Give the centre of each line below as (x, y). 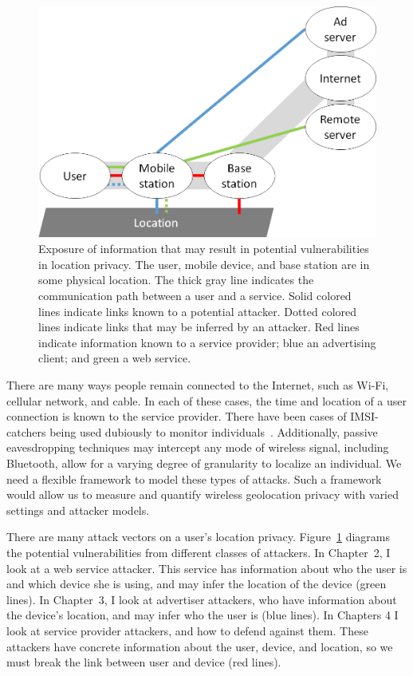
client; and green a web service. (115, 358)
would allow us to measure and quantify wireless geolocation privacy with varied (203, 494)
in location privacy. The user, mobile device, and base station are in (204, 264)
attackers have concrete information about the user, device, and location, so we (200, 646)
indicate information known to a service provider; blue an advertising (207, 342)
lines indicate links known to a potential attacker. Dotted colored (198, 311)
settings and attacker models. (78, 510)
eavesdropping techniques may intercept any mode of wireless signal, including (198, 447)
